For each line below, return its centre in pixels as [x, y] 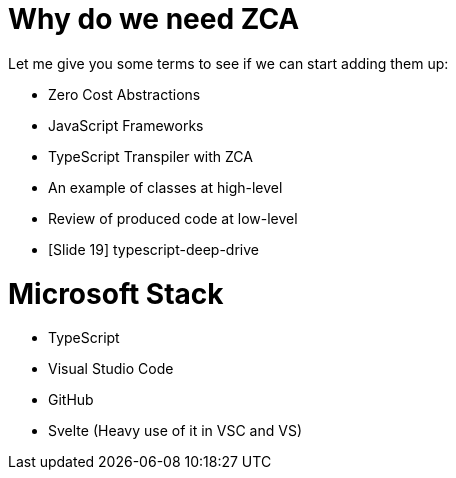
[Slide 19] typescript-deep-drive [153, 249]
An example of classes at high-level [165, 187]
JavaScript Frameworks [126, 125]
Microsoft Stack [116, 293]
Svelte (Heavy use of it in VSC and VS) [175, 431]
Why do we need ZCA [154, 19]
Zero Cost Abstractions [124, 94]
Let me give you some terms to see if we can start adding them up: [228, 63]
